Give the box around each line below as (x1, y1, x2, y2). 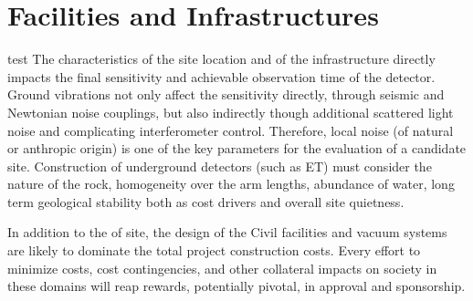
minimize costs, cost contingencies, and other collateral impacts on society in (7, 258, 437, 277)
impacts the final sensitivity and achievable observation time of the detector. (7, 67, 436, 86)
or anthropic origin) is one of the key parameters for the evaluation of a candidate (7, 139, 467, 158)
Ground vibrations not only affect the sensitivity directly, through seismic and (7, 85, 445, 104)
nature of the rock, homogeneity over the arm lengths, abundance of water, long (7, 174, 455, 193)
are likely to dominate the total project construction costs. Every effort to (7, 241, 421, 260)
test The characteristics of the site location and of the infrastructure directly (7, 49, 436, 68)
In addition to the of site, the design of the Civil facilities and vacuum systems (7, 223, 447, 242)
